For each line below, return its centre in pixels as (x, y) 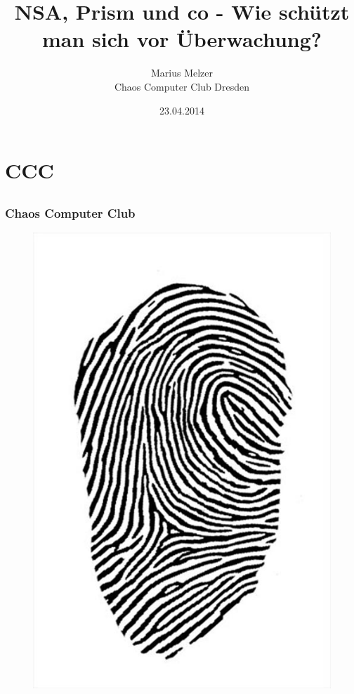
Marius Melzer (182, 73)
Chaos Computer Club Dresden (182, 86)
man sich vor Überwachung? (182, 39)
